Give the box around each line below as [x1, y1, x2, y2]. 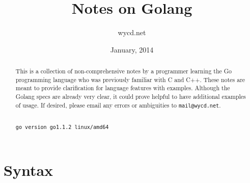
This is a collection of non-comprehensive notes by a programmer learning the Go [15, 67, 232, 75]
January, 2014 [110, 44, 154, 55]
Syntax [4, 159, 53, 180]
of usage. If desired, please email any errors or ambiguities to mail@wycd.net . [15, 100, 221, 109]
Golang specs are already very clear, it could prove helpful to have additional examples [15, 92, 246, 101]
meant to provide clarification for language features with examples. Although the [15, 84, 230, 92]
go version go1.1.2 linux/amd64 [15, 124, 109, 130]
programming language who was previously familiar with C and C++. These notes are [15, 75, 245, 84]
